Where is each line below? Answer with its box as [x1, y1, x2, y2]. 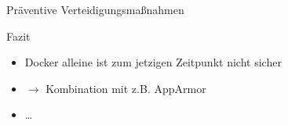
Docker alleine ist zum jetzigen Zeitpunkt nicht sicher [24, 54, 282, 70]
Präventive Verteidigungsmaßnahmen [6, 2, 184, 17]
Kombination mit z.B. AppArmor [46, 80, 206, 96]
